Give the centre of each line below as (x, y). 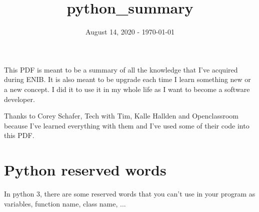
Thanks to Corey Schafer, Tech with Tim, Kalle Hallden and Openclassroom (121, 116)
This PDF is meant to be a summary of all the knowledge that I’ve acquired (121, 69)
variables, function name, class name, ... (65, 203)
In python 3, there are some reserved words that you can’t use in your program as (130, 193)
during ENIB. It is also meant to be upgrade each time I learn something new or (127, 79)
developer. (19, 99)
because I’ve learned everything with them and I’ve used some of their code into (127, 125)
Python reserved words (85, 170)
